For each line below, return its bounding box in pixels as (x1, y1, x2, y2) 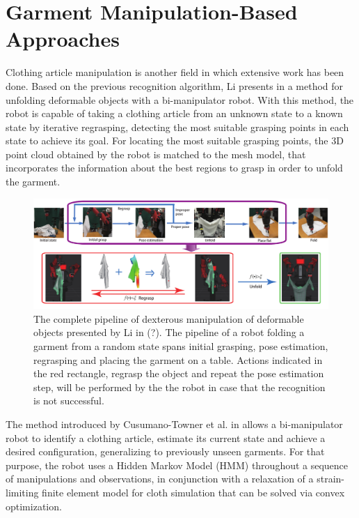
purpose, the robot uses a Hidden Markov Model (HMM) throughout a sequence (6, 457, 349, 472)
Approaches (6, 24, 120, 53)
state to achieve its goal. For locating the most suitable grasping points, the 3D (6, 133, 344, 148)
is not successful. (33, 393, 104, 408)
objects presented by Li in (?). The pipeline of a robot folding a (33, 325, 305, 340)
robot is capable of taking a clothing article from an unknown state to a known (6, 106, 343, 121)
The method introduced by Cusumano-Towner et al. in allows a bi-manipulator (6, 416, 343, 431)
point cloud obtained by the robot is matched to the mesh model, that (6, 146, 306, 161)
